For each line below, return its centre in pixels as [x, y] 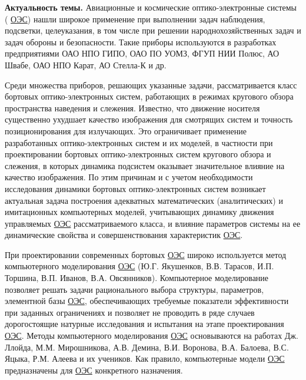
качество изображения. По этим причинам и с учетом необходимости [129, 177]
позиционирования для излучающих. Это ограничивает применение [126, 130]
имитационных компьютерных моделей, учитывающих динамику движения [139, 212]
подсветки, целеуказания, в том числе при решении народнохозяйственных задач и [153, 30]
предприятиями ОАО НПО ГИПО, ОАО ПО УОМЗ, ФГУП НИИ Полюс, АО [142, 53]
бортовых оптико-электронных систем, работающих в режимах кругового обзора [149, 96]
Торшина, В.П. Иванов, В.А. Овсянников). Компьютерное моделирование [137, 278]
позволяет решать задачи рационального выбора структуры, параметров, [134, 289]
